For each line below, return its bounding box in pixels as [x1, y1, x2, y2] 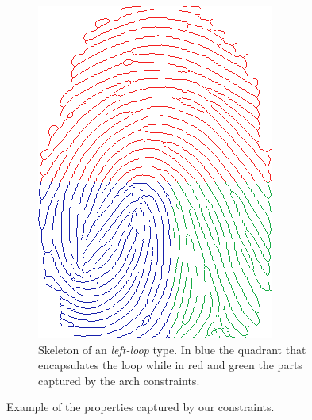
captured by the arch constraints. [38, 372, 200, 388]
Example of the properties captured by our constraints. [6, 399, 275, 415]
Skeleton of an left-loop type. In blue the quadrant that [38, 341, 306, 357]
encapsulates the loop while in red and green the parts [38, 357, 302, 373]
